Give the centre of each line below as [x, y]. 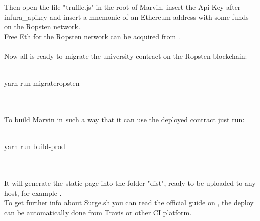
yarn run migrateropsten [42, 83]
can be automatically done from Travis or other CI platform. [98, 212]
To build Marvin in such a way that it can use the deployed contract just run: [124, 119]
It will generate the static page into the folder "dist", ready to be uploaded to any [130, 182]
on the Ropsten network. [42, 26]
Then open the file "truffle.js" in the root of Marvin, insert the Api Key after [122, 7]
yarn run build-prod [35, 146]
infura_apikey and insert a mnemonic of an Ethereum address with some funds [126, 16]
